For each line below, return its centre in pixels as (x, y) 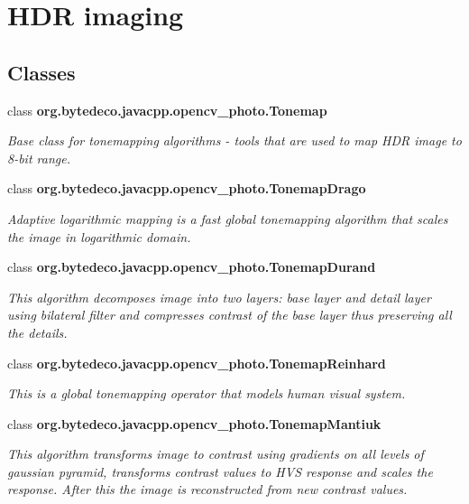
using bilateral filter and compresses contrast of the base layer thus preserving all (230, 315)
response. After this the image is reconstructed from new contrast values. (207, 489)
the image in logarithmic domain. (99, 236)
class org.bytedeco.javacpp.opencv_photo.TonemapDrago (187, 188)
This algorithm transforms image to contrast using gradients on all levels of (216, 454)
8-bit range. (39, 158)
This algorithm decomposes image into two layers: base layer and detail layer (219, 297)
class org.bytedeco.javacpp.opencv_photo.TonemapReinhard (197, 363)
